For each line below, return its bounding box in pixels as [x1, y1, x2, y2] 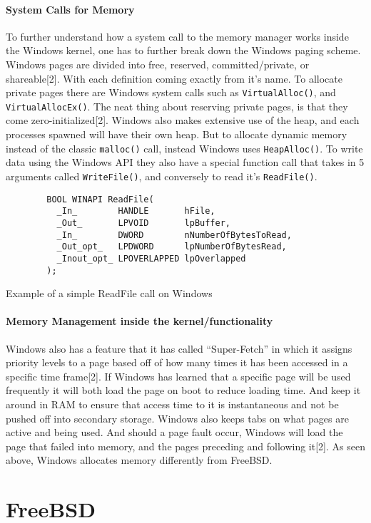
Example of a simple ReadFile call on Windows [6, 286, 213, 301]
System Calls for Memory [6, 1, 135, 16]
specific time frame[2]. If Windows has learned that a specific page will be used [6, 368, 351, 383]
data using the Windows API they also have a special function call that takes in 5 [6, 155, 365, 170]
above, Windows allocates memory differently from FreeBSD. [6, 452, 273, 467]
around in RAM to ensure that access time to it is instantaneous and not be [6, 396, 339, 411]
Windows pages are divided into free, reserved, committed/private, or [6, 56, 310, 71]
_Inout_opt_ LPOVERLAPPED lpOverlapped [56, 253, 246, 264]
